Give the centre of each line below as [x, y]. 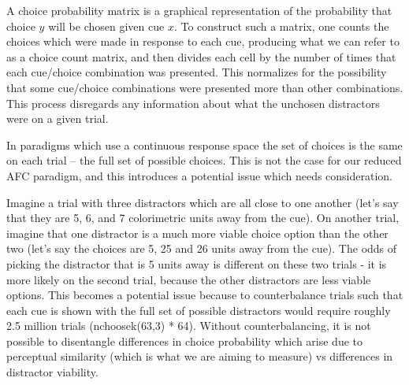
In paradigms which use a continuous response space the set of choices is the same [204, 144]
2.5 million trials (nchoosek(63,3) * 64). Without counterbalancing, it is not [189, 326]
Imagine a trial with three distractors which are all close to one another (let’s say [203, 202]
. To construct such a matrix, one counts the [281, 26]
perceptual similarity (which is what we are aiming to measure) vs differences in [200, 356]
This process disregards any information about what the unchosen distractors [193, 103]
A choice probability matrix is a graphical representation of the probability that [199, 10]
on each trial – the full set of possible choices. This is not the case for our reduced [204, 160]
